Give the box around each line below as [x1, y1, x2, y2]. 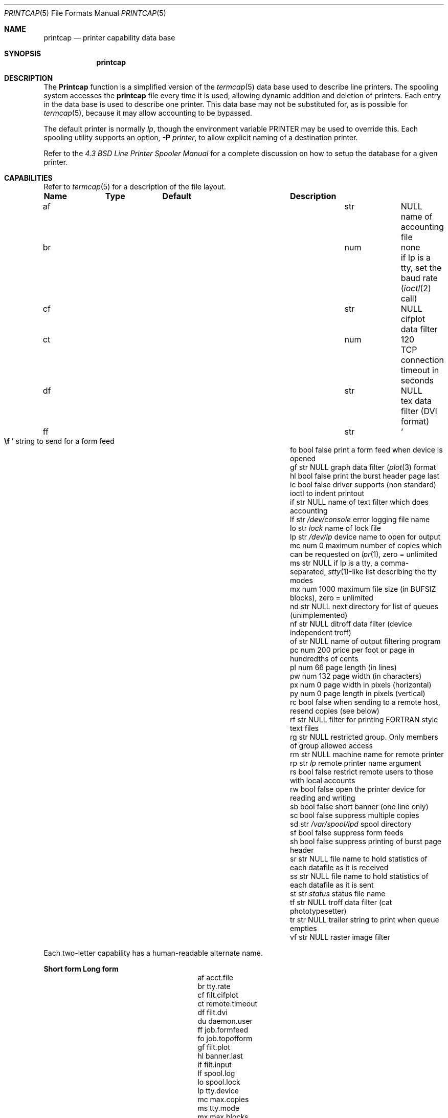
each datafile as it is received [290, 863, 389, 872]
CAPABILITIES [4, 174, 53, 182]
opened [290, 454, 316, 463]
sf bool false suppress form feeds [290, 828, 404, 837]
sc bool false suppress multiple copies [290, 811, 419, 820]
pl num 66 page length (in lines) [290, 663, 397, 672]
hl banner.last [197, 1051, 243, 1060]
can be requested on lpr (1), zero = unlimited [290, 550, 437, 558]
